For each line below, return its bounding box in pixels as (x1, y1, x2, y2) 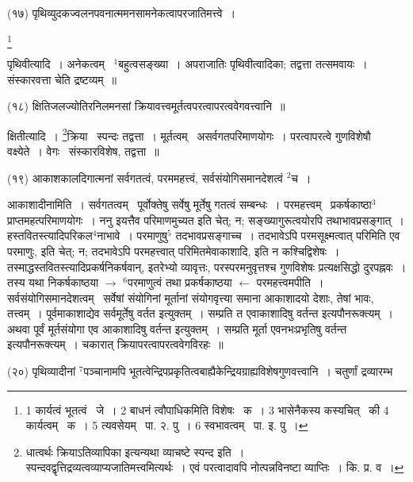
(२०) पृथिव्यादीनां (7, 363, 76, 380)
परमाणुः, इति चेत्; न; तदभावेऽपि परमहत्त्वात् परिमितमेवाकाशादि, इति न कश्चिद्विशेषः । (7, 242, 340, 259)
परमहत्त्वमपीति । (256, 274, 324, 291)
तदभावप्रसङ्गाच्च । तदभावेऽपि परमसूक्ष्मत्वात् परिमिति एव (175, 227, 400, 244)
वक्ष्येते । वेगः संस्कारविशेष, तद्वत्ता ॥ (7, 142, 159, 159)
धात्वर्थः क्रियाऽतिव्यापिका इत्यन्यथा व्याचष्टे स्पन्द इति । (25, 443, 245, 460)
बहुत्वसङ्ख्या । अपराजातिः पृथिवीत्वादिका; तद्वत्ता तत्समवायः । (118, 55, 368, 71)
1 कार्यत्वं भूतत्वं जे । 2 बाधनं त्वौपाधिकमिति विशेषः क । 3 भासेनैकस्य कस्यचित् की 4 (25, 401, 389, 418)
